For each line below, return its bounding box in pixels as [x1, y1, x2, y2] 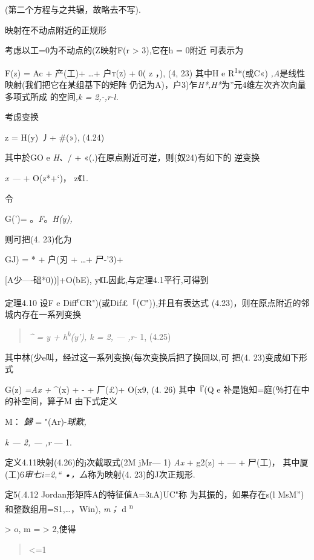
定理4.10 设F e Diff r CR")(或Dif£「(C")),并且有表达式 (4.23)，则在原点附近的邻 [5, 294, 310, 308]
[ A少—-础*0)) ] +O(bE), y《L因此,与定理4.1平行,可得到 [5, 273, 209, 285]
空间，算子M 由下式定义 [21, 395, 117, 407]
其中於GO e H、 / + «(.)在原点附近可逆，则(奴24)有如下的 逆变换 [5, 151, 260, 164]
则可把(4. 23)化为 [5, 232, 72, 245]
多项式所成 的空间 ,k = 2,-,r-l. [5, 90, 119, 102]
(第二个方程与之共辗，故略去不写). [5, 3, 141, 15]
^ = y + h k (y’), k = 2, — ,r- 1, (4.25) [28, 328, 171, 343]
